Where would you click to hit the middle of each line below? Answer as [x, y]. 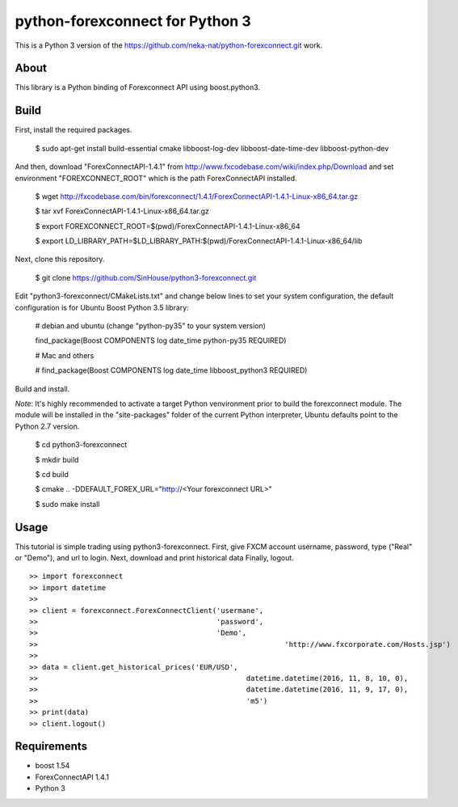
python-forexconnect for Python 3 [133, 21]
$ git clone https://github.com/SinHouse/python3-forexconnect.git [146, 277]
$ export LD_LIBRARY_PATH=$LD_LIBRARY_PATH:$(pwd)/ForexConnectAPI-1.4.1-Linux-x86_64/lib [199, 241]
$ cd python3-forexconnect [81, 445]
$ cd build [52, 474]
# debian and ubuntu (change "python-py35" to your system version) [151, 326]
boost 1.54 [53, 766]
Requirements [51, 747]
